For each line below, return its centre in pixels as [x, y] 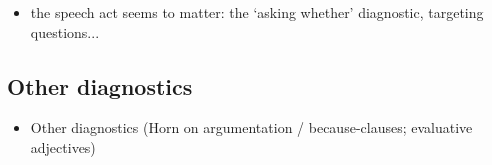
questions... [65, 31]
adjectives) [63, 146]
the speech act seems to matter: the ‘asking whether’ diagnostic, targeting [257, 12]
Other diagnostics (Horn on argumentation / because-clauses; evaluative [251, 127]
